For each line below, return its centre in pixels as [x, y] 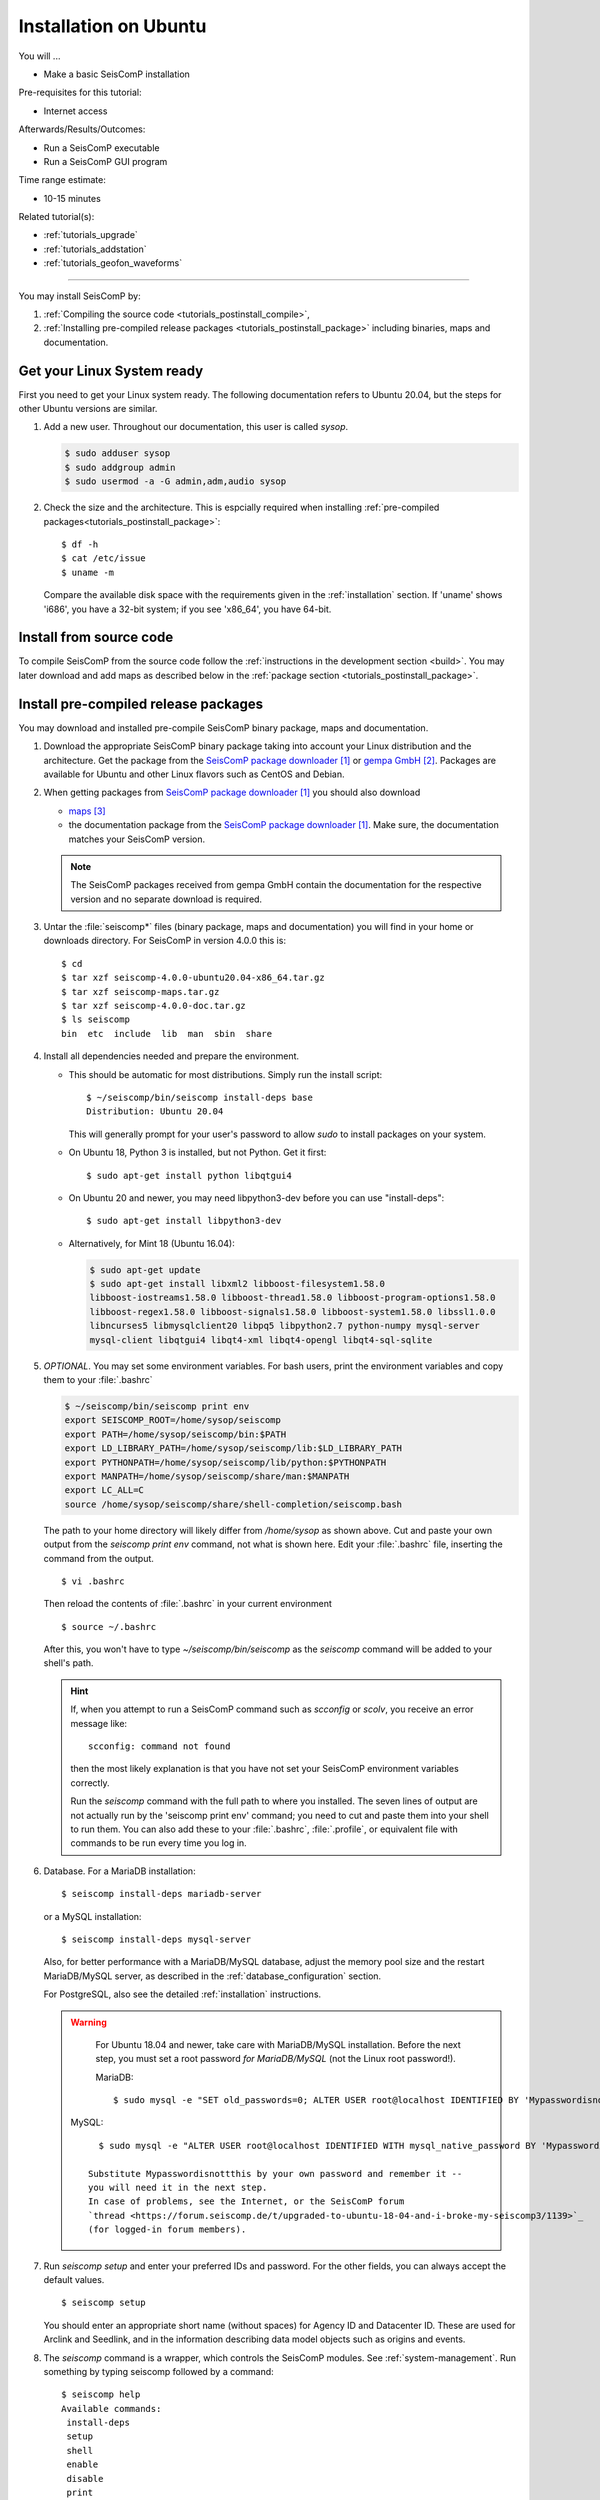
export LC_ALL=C [104, 1490]
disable [85, 2478]
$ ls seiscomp [95, 1019]
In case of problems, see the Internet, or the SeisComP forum [246, 2201]
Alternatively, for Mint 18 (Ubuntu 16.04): [151, 1243]
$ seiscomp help [101, 2394]
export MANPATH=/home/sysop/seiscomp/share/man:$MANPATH [207, 1476]
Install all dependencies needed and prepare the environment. [171, 1056]
